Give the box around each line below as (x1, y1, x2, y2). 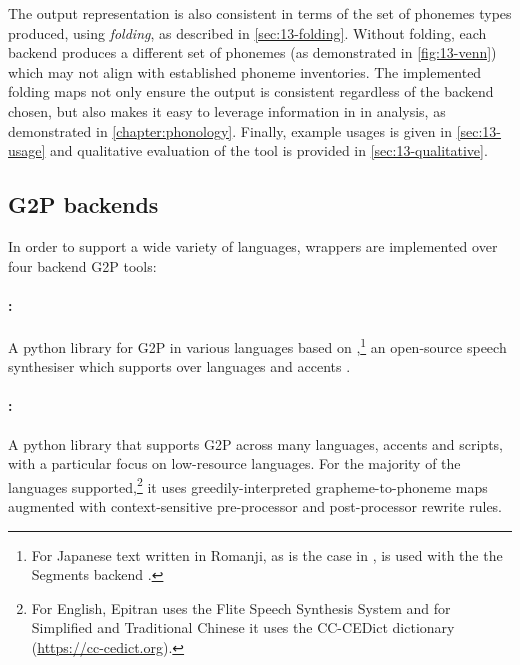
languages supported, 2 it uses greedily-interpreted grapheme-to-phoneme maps (8, 473, 488, 497)
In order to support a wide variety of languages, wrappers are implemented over (8, 235, 498, 256)
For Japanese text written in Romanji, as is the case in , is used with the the (31, 544, 503, 565)
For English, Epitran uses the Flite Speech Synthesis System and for (31, 597, 451, 618)
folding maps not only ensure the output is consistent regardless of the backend (8, 81, 494, 102)
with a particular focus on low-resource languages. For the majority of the (8, 453, 461, 474)
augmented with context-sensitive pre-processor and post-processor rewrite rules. (8, 496, 503, 517)
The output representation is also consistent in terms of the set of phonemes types (8, 3, 512, 23)
